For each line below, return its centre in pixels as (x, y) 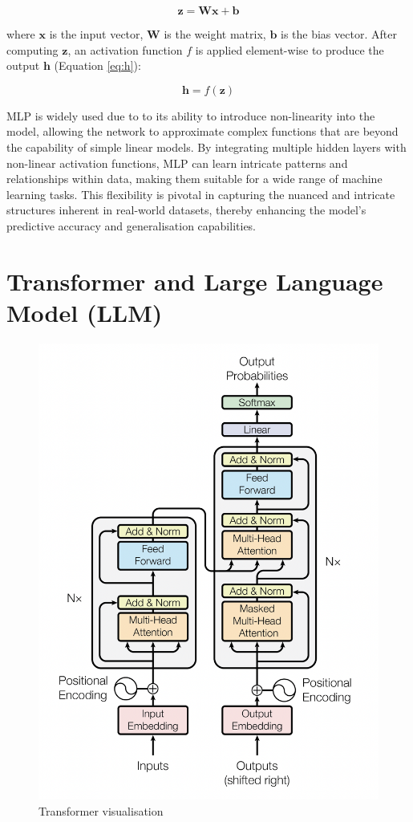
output (23, 65)
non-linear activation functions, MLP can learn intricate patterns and (177, 163)
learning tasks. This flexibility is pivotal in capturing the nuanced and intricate (201, 194)
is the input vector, (96, 34)
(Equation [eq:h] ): (97, 65)
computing (32, 49)
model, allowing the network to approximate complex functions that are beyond (202, 131)
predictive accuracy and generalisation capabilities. (132, 225)
